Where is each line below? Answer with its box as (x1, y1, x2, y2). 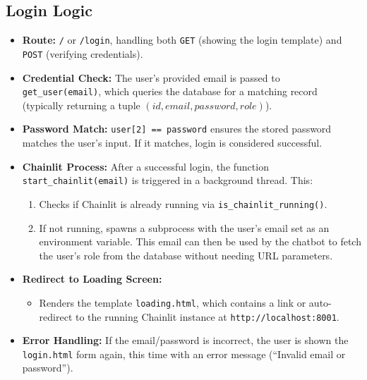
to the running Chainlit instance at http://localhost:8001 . (76, 309, 339, 324)
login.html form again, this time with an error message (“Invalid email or (22, 346, 346, 361)
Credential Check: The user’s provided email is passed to (22, 70, 280, 85)
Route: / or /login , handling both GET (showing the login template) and (22, 32, 342, 47)
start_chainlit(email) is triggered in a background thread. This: (22, 173, 313, 188)
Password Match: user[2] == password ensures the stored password (22, 121, 332, 136)
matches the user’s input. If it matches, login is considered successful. (22, 135, 323, 150)
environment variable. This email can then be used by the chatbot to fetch (39, 234, 361, 249)
